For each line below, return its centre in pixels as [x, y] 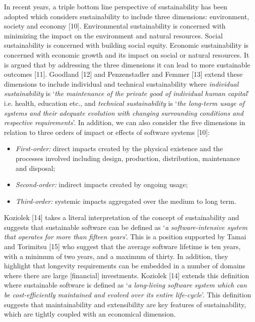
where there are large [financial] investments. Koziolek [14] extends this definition [127, 275]
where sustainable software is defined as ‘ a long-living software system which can [126, 285]
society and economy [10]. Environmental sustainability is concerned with [115, 26]
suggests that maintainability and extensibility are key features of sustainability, [125, 304]
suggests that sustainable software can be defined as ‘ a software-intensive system [126, 227]
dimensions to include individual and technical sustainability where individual [121, 83]
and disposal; [35, 168]
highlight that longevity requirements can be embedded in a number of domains [125, 266]
